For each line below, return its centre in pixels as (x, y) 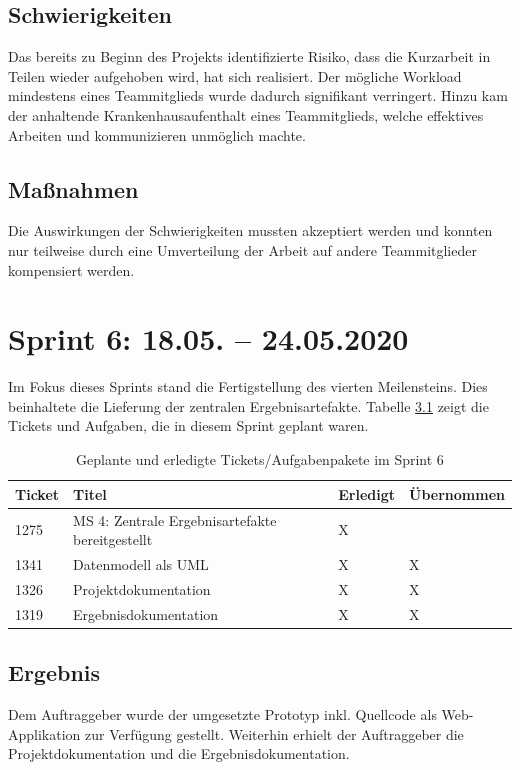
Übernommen (457, 493)
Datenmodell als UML (141, 563)
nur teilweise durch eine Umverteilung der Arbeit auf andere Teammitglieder (242, 249)
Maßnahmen (73, 188)
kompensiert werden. (71, 269)
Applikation (44, 733)
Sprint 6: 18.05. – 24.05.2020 (208, 338)
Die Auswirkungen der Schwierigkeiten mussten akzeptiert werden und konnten (250, 230)
